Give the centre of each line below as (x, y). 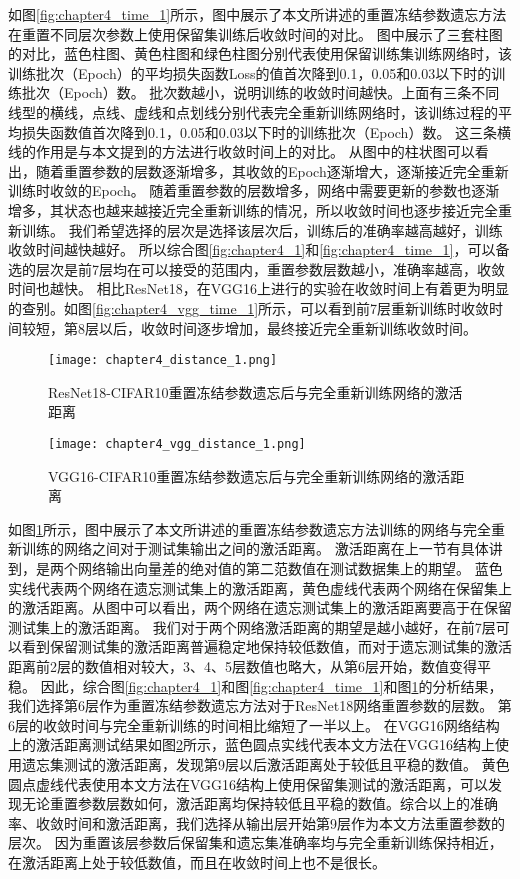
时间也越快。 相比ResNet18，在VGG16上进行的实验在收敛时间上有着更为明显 (258, 288)
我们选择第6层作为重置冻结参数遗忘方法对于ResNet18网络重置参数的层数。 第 (260, 705)
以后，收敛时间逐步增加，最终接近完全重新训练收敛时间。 (287, 327)
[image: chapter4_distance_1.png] (163, 360)
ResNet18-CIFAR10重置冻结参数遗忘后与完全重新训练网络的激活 (255, 391)
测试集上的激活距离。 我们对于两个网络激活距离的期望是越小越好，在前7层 (252, 626)
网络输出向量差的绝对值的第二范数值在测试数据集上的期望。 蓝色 (290, 567)
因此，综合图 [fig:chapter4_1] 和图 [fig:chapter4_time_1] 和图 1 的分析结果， (271, 685)
